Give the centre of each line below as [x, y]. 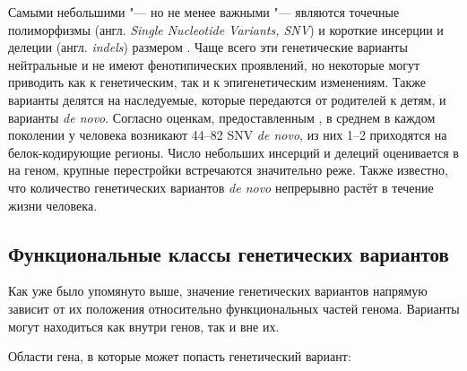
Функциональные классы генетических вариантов [229, 253]
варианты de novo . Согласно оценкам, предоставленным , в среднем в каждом [222, 117]
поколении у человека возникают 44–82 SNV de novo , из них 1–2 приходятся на [228, 135]
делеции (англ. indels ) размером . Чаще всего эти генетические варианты [208, 47]
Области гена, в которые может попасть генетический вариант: [180, 356]
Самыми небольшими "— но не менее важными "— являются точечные [204, 12]
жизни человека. [53, 205]
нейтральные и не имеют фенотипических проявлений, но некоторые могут [214, 64]
